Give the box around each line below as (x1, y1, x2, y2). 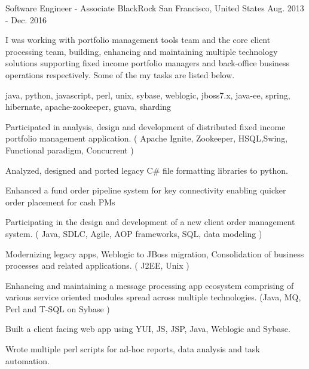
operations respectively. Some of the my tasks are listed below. (5, 68, 235, 81)
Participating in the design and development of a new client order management (5, 216, 295, 228)
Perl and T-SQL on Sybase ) (5, 302, 110, 315)
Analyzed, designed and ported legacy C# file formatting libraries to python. (5, 164, 288, 176)
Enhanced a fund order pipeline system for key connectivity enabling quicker (5, 184, 286, 196)
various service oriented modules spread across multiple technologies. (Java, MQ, (5, 291, 301, 303)
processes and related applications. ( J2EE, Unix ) (5, 259, 189, 272)
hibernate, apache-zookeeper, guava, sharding (5, 100, 172, 113)
